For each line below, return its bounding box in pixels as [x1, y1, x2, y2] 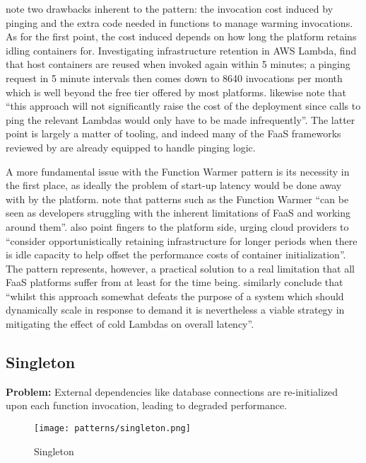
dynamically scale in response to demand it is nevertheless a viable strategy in [6, 302, 345, 317]
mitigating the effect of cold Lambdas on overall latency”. [6, 316, 254, 331]
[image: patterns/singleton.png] [34, 423, 191, 434]
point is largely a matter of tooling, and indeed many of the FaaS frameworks [6, 126, 341, 141]
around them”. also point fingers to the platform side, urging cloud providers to [6, 219, 349, 234]
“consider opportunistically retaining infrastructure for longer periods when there [6, 233, 358, 248]
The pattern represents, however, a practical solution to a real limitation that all [6, 261, 355, 275]
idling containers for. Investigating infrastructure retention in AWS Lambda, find [6, 42, 357, 57]
